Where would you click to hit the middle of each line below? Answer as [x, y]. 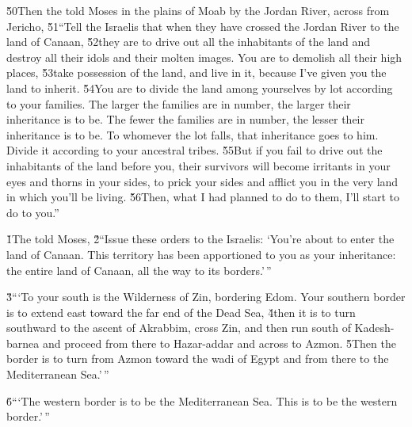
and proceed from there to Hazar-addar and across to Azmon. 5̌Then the [219, 343]
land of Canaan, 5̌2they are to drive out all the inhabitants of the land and [189, 42]
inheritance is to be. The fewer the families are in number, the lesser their [186, 119]
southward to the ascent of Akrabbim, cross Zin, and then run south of [179, 328]
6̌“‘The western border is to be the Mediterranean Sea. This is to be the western [202, 400]
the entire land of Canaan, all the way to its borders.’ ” [139, 270]
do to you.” [33, 212]
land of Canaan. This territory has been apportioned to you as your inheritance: [201, 254]
